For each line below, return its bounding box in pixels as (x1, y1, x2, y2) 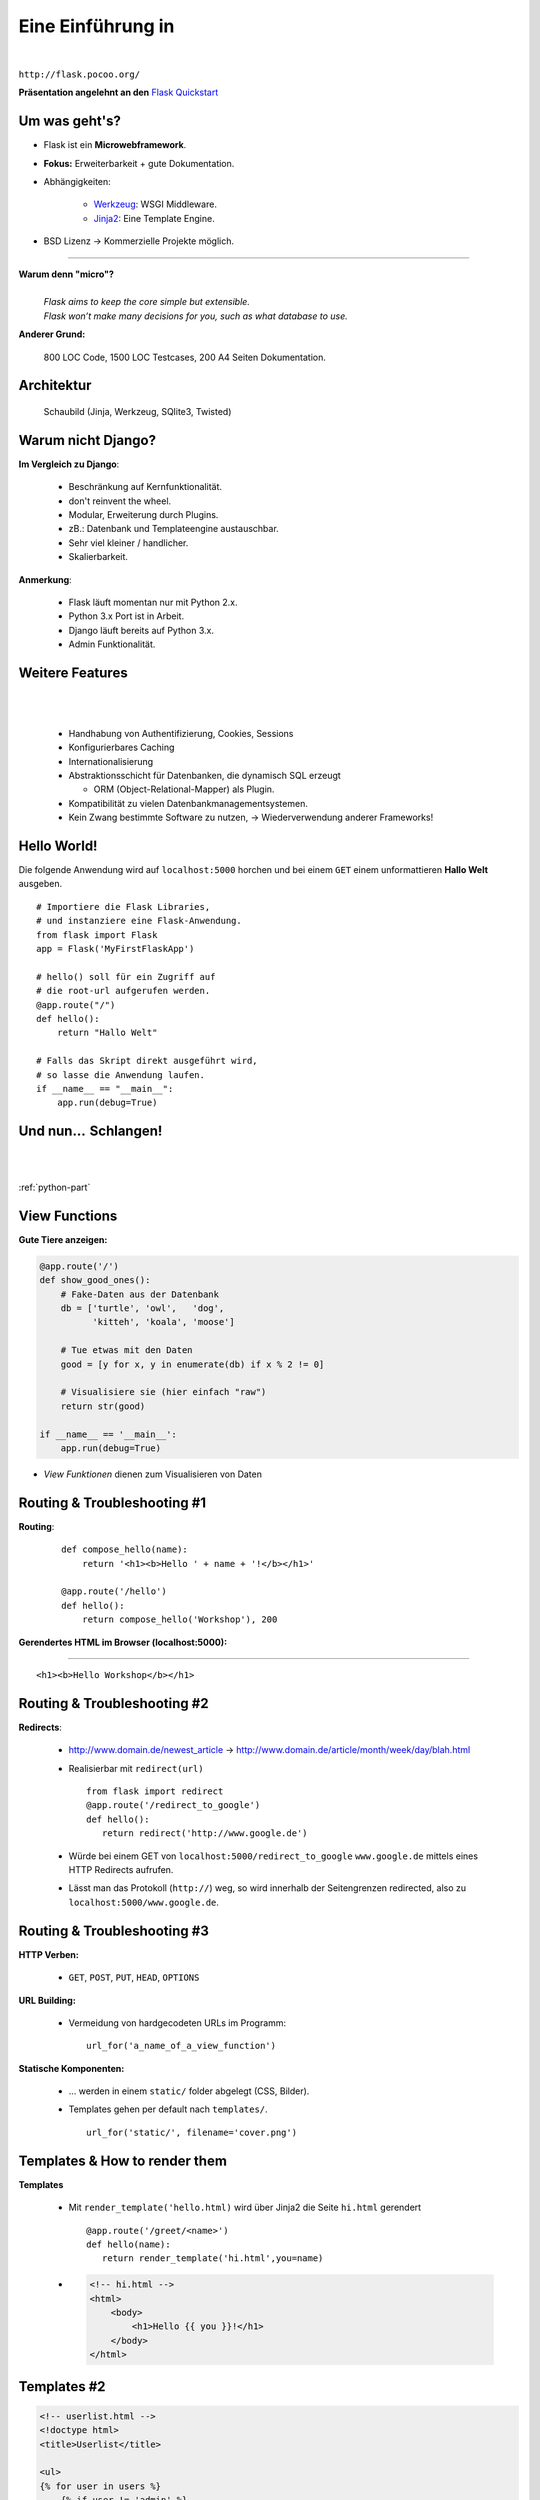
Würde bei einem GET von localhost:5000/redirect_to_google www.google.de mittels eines (68, 1850, 479, 1862)
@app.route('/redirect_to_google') (86, 1800, 261, 1811)
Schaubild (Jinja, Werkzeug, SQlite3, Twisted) (43, 405, 232, 417)
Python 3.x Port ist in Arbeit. (68, 610, 185, 622)
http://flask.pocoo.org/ (18, 68, 140, 80)
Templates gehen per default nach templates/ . (68, 2103, 269, 2115)
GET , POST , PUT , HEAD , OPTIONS (68, 1971, 200, 1984)
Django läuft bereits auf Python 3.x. (68, 624, 215, 636)
